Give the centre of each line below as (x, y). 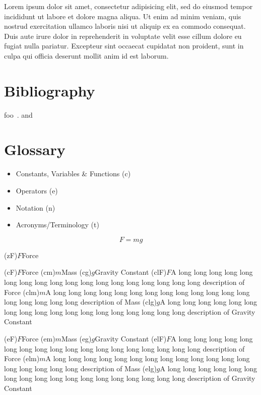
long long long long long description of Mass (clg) (80, 302)
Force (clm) (22, 292)
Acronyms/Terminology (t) (57, 225)
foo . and (18, 114)
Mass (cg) (76, 272)
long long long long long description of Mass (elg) (80, 368)
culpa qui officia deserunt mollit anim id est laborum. (86, 55)
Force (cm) (39, 272)
